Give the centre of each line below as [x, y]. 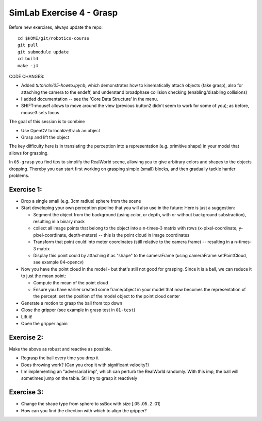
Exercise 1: [25, 189]
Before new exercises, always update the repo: [56, 27]
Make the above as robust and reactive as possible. [60, 349]
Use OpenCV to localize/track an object [61, 130]
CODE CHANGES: [27, 76]
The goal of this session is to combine [47, 122]
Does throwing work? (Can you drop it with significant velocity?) [85, 365]
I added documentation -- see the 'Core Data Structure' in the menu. [90, 99]
